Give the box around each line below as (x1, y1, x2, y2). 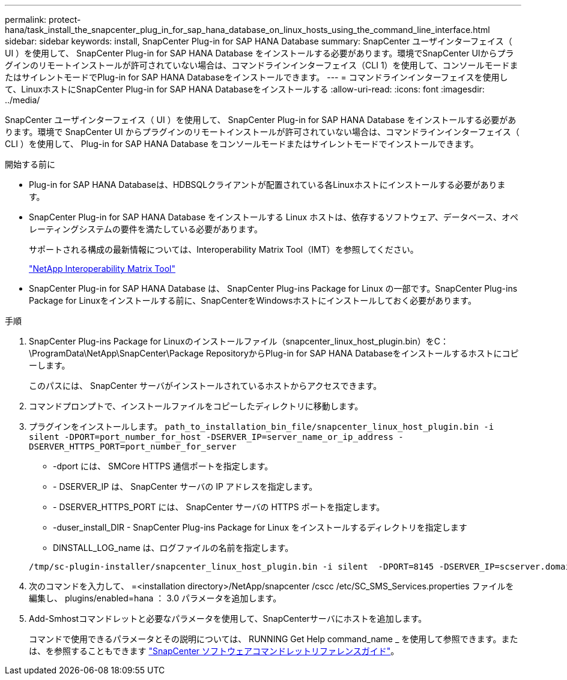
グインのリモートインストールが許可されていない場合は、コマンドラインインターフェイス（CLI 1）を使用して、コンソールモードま (5, 60, 518, 70)
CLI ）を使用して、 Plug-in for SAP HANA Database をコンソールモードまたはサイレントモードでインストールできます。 (5, 139, 479, 149)
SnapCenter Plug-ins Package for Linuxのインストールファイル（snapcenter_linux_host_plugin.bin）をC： (29, 336, 449, 346)
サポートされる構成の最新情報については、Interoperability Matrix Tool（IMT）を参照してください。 (29, 244, 419, 254)
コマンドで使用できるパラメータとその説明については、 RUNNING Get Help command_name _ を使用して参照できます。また (29, 634, 518, 644)
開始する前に (5, 159, 55, 169)
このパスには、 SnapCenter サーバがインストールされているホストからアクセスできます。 (29, 381, 382, 391)
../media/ (5, 95, 40, 105)
